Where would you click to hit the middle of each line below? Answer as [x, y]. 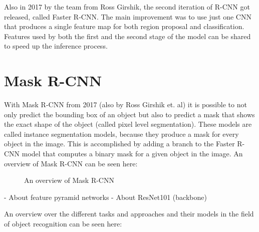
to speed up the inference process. [56, 46]
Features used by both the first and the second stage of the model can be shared [127, 36]
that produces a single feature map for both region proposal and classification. [124, 26]
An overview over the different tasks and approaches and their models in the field [129, 214]
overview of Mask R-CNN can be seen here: [71, 163]
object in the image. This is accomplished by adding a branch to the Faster [119, 144]
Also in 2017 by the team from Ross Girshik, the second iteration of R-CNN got [127, 7]
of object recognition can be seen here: [63, 224]
